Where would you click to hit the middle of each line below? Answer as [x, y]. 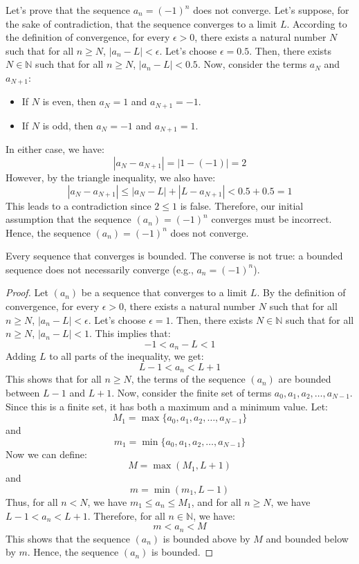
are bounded [305, 379]
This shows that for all [54, 379]
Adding [21, 356]
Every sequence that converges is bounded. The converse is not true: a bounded [174, 256]
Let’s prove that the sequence [68, 10]
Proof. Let [27, 292]
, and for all [216, 501]
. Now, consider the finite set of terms [192, 392]
